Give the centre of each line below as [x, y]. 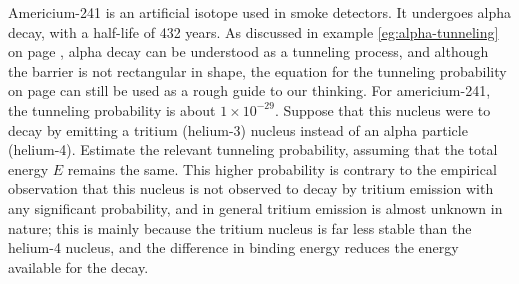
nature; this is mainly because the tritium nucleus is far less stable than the [240, 227]
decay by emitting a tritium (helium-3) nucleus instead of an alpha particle [238, 129]
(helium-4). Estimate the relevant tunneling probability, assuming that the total [253, 149]
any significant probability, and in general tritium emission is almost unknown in [255, 207]
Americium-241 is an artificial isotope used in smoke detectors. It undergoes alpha [260, 12]
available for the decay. [78, 266]
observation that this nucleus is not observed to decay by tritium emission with [251, 188]
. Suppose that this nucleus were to [382, 109]
